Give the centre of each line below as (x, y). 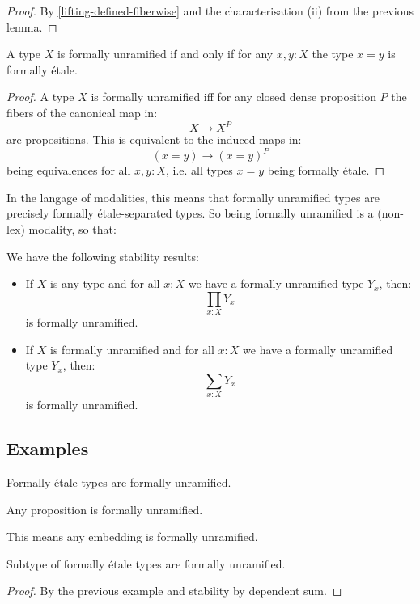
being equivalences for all (69, 170)
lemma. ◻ (32, 26)
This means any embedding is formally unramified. (132, 536)
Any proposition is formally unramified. (105, 509)
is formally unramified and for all (132, 349)
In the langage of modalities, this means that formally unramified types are (193, 197)
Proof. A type (40, 97)
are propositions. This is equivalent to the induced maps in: (154, 139)
